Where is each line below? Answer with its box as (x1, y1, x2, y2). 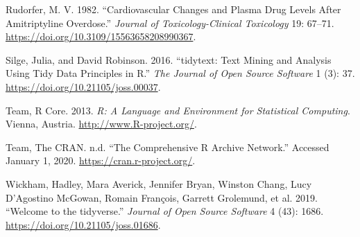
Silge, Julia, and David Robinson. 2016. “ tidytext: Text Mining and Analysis (6, 52, 332, 67)
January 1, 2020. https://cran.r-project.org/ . (6, 153, 196, 168)
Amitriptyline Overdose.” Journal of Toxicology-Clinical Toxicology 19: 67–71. (6, 15, 334, 30)
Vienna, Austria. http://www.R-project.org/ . (6, 116, 197, 131)
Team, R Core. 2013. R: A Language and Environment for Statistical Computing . (6, 103, 350, 117)
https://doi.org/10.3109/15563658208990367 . (6, 29, 196, 44)
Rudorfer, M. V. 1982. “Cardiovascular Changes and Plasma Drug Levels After (6, 2, 341, 16)
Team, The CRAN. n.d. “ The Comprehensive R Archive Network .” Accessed (6, 139, 329, 154)
